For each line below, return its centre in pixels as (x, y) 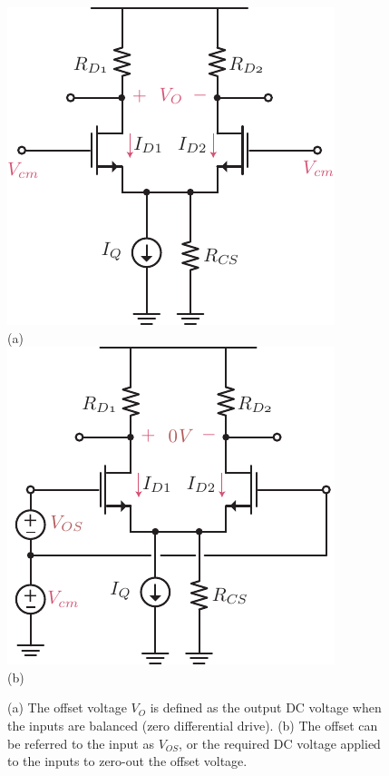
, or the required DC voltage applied (280, 743)
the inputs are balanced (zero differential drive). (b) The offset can (193, 725)
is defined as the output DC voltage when (266, 707)
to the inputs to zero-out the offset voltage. (127, 761)
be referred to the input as (81, 743)
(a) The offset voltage (67, 707)
